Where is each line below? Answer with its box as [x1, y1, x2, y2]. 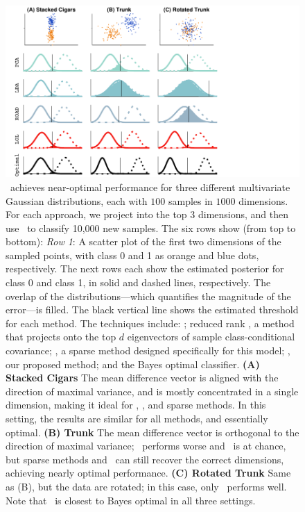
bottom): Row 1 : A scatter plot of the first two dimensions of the [6, 234, 281, 249]
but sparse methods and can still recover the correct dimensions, [6, 452, 284, 466]
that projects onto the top [6, 329, 116, 344]
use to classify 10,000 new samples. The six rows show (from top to [6, 220, 296, 235]
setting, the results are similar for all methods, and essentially [6, 411, 268, 426]
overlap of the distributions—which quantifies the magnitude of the [6, 288, 291, 303]
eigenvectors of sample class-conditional [127, 329, 295, 344]
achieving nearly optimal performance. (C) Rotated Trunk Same [6, 465, 291, 480]
